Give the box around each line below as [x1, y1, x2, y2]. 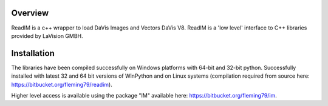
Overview [11, 8, 49, 18]
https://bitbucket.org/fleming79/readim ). [11, 81, 112, 88]
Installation [11, 48, 55, 58]
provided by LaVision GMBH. [11, 32, 83, 39]
